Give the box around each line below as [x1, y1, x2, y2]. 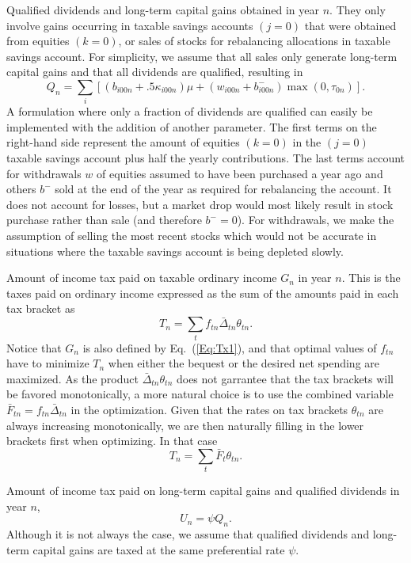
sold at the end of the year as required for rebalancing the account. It [55, 181, 392, 197]
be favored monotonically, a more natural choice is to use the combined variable [6, 386, 394, 402]
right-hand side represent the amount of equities [6, 134, 240, 150]
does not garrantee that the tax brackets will [176, 370, 394, 386]
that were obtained [304, 17, 397, 33]
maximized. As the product [6, 370, 139, 386]
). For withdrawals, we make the [237, 211, 394, 228]
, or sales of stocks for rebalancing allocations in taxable [118, 32, 390, 49]
